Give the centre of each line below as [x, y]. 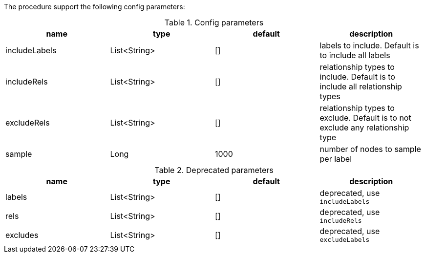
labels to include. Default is [369, 45]
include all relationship [361, 86]
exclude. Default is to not [365, 118]
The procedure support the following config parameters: [95, 7]
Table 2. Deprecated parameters [214, 170]
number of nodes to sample [370, 149]
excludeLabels [345, 240]
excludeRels [28, 123]
